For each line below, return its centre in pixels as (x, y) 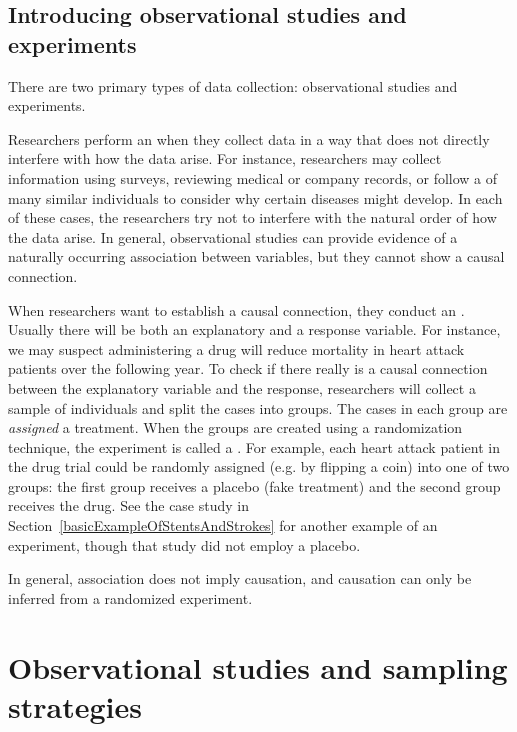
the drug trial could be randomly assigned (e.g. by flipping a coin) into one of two (259, 466)
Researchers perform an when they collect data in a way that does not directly (249, 138)
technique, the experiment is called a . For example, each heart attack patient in (254, 446)
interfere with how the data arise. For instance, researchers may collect (225, 158)
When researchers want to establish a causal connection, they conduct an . (236, 309)
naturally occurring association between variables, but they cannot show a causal (256, 256)
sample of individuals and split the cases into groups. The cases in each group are (258, 407)
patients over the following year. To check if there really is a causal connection (248, 368)
